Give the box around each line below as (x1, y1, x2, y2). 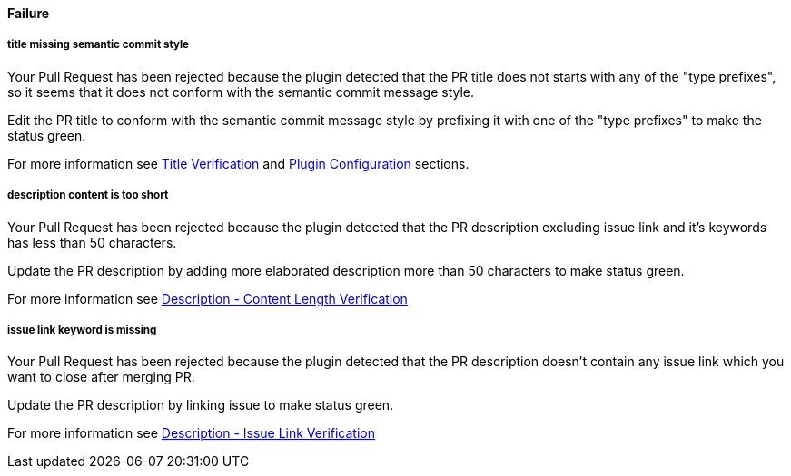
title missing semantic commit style (7, 38, 190, 52)
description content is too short (7, 189, 169, 202)
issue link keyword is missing (7, 323, 157, 336)
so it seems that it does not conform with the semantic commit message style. (7, 83, 475, 100)
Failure (7, 5, 50, 21)
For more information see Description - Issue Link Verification (7, 425, 375, 442)
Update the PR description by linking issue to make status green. (7, 397, 394, 413)
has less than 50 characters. (7, 234, 177, 250)
